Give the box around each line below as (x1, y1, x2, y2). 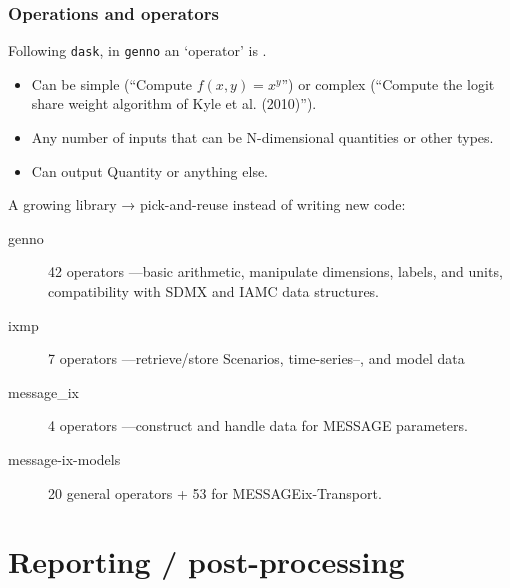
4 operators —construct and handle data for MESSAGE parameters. (48, 415, 468, 436)
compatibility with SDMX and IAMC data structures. (48, 281, 380, 302)
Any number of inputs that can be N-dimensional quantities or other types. (31, 127, 494, 148)
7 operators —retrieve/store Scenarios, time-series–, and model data (48, 348, 465, 369)
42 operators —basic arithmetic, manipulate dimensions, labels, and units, (48, 261, 503, 282)
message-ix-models (8, 449, 121, 469)
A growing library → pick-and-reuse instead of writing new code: (8, 194, 406, 215)
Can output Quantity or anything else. (31, 160, 269, 181)
